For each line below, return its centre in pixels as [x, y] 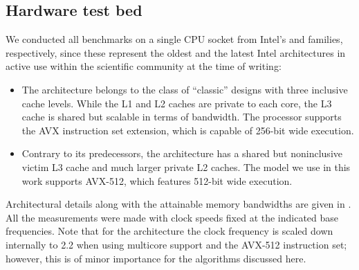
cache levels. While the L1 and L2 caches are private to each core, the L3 [177, 103]
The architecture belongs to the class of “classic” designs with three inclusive [185, 89]
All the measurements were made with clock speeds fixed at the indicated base [172, 217]
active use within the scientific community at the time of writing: [144, 66]
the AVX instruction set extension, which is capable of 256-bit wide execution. [188, 130]
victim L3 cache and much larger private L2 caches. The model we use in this [186, 166]
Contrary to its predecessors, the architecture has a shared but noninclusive [182, 153]
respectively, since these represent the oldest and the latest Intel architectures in [176, 52]
